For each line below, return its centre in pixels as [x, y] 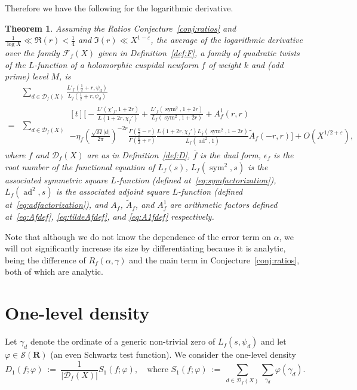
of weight [224, 64]
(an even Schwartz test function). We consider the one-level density [173, 354]
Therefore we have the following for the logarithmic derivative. [119, 8]
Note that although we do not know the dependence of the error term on [138, 236]
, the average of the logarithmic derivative [227, 40]
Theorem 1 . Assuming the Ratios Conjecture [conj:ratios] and [121, 28]
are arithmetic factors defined [224, 205]
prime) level [27, 76]
